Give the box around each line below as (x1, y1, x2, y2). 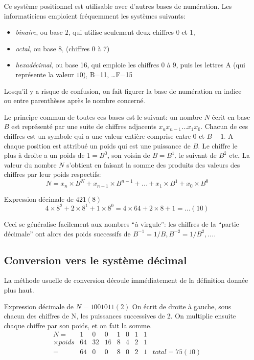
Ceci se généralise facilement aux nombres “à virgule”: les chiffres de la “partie (4, 218, 239, 229)
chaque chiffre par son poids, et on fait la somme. (4, 320, 152, 330)
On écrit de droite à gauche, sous (132, 301, 231, 311)
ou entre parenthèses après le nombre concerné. (4, 95, 145, 106)
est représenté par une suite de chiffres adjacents (11, 121, 157, 131)
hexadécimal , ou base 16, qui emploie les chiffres (15, 60, 159, 70)
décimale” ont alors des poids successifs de (4, 228, 131, 238)
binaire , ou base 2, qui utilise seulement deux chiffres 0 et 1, (15, 27, 195, 37)
